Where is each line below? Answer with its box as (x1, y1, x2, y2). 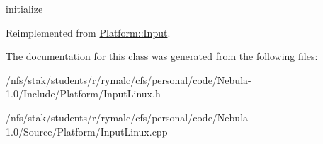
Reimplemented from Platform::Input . (6, 25, 171, 40)
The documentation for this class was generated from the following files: (6, 49, 318, 64)
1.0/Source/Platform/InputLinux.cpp (6, 124, 168, 138)
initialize (6, 1, 43, 16)
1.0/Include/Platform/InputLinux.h (6, 86, 161, 101)
